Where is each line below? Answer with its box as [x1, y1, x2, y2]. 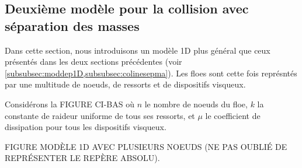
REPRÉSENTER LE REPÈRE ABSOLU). [5, 152, 160, 164]
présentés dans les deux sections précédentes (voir [5, 55, 182, 68]
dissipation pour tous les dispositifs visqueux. [5, 121, 166, 133]
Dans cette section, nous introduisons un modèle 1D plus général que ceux [5, 44, 270, 56]
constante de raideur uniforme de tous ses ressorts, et [5, 109, 195, 121]
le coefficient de [205, 109, 261, 121]
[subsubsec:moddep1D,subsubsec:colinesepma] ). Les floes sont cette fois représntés [5, 66, 297, 79]
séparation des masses [5, 16, 140, 34]
